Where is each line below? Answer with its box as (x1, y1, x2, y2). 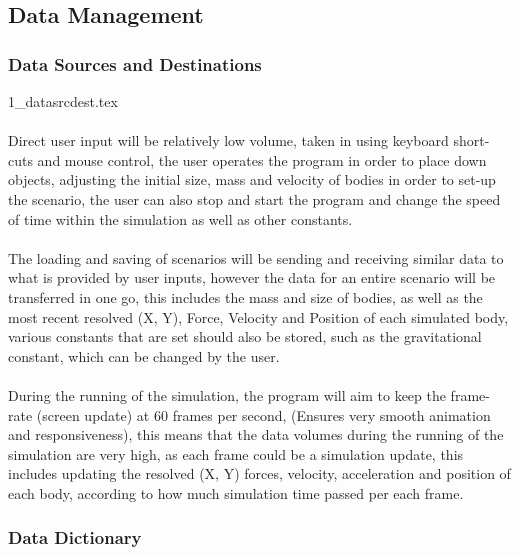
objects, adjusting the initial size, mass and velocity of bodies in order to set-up (8, 169, 496, 190)
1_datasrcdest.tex (8, 91, 118, 111)
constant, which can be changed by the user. (8, 345, 280, 366)
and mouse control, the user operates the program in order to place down (37, 149, 487, 170)
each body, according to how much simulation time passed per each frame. (8, 482, 464, 503)
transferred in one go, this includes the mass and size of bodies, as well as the (8, 286, 483, 307)
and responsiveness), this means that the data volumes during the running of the (8, 424, 504, 445)
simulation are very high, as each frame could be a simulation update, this (8, 443, 464, 464)
